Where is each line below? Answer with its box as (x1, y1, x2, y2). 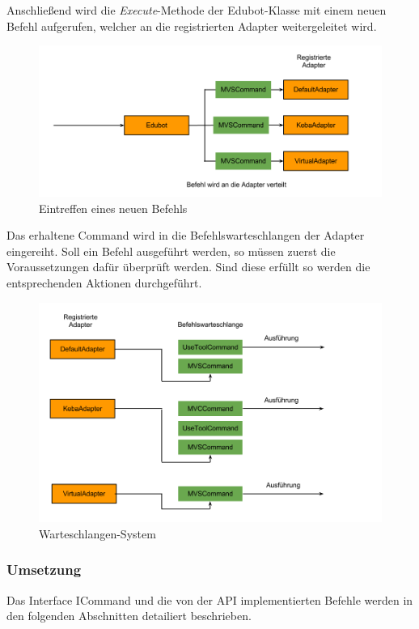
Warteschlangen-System (39, 525, 156, 542)
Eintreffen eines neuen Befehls (39, 199, 188, 216)
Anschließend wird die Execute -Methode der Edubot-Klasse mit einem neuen (6, 2, 387, 18)
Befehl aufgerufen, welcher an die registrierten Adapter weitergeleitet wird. (6, 17, 377, 34)
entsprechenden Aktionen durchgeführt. (6, 274, 202, 291)
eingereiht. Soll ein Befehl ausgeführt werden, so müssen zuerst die (6, 242, 336, 259)
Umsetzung (6, 559, 82, 580)
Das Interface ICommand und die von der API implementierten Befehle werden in (6, 591, 413, 608)
